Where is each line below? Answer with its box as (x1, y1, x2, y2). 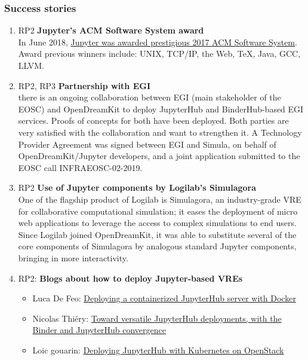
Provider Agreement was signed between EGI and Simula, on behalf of (18, 138, 276, 150)
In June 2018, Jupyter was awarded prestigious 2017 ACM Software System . (18, 35, 297, 48)
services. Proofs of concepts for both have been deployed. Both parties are (18, 114, 289, 127)
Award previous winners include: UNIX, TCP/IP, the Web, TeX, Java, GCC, (18, 47, 301, 60)
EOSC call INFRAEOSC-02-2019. (18, 161, 143, 173)
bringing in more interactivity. (18, 251, 128, 264)
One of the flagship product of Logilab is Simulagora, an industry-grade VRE (18, 193, 301, 205)
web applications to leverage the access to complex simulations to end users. (18, 216, 297, 229)
